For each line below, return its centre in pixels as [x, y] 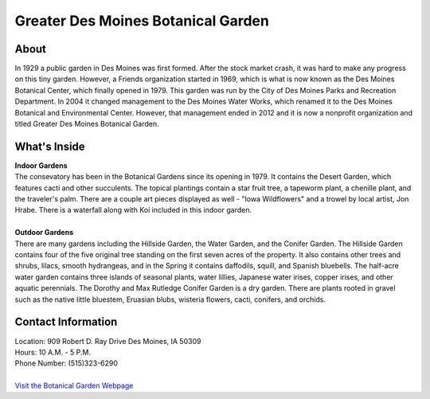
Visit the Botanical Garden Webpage [74, 385]
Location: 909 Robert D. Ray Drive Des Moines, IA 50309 [108, 341]
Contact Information [66, 322]
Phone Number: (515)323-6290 [66, 363]
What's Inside [50, 146]
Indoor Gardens [41, 165]
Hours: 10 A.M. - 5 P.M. [53, 352]
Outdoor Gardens [44, 233]
